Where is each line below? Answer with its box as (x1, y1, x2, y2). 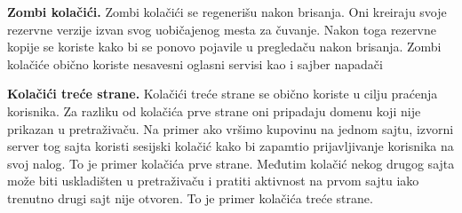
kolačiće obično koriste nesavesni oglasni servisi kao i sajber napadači (7, 54, 383, 73)
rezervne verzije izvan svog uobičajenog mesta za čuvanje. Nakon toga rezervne (7, 20, 436, 38)
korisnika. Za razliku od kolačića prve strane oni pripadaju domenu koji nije (7, 101, 421, 120)
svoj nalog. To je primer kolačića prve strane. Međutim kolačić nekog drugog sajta (7, 154, 455, 172)
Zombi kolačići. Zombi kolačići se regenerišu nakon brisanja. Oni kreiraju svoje (7, 3, 447, 20)
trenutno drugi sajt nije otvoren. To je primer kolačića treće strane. (7, 188, 373, 207)
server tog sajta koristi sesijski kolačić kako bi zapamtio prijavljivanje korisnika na (7, 137, 454, 155)
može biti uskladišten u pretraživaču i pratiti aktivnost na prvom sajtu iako (7, 171, 419, 190)
